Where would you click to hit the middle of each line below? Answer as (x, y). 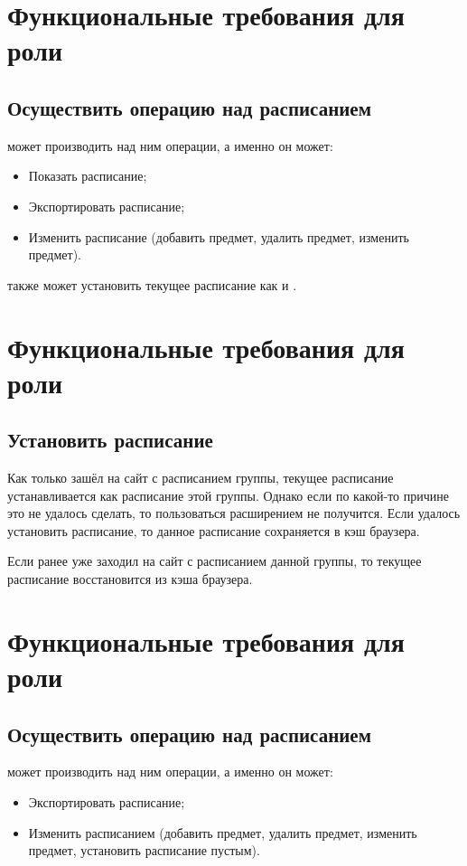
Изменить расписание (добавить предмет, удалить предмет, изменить (219, 236)
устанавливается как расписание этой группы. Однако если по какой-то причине (228, 495)
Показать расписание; (88, 176)
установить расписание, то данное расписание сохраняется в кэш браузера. (214, 530)
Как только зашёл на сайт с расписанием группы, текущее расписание (201, 478)
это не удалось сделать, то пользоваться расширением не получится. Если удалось (234, 513)
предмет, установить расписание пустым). (144, 850)
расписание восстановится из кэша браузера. (130, 579)
